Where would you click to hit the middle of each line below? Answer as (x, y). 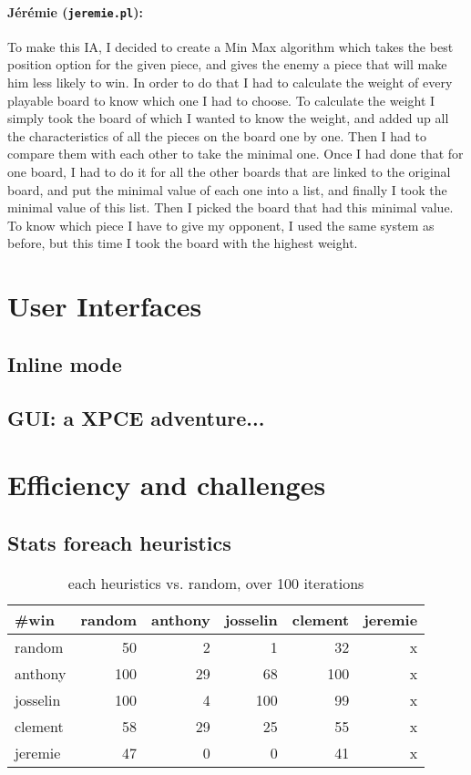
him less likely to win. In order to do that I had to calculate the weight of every (230, 83)
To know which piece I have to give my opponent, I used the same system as (221, 225)
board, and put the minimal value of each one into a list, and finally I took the (227, 189)
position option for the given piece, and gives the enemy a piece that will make (227, 64)
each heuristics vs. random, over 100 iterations (216, 583)
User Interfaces (105, 306)
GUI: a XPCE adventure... (136, 417)
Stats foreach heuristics (119, 542)
